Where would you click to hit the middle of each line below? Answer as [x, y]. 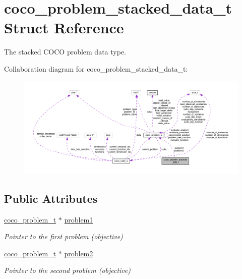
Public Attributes [51, 198]
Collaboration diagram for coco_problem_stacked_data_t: [96, 68]
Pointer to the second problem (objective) [68, 270]
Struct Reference [64, 27]
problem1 [79, 219]
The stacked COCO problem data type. [65, 52]
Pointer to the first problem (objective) [64, 236]
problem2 [79, 253]
